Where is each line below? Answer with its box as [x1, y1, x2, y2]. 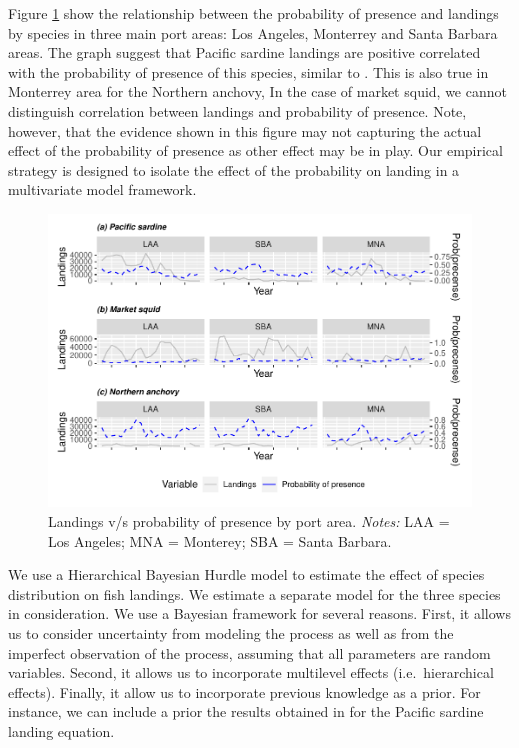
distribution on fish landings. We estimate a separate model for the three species [8, 583, 501, 604]
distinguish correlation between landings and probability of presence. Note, [8, 100, 467, 121]
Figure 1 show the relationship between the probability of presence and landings [8, 3, 499, 23]
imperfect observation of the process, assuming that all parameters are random [8, 642, 491, 663]
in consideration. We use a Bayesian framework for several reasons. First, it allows [8, 603, 511, 624]
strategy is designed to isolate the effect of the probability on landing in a [8, 159, 460, 180]
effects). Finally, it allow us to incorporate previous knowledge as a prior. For [8, 681, 481, 702]
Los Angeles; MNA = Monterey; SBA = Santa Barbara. [48, 530, 392, 551]
